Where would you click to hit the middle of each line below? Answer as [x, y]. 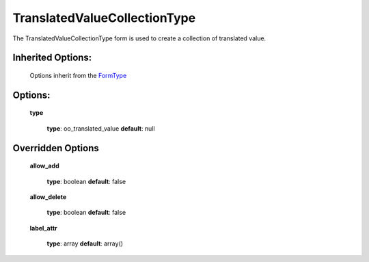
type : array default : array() [85, 244]
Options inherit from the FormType [78, 75]
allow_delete [48, 197]
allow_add [44, 166]
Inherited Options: [52, 58]
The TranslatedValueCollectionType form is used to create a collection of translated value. [139, 38]
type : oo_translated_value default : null [101, 128]
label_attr [43, 228]
